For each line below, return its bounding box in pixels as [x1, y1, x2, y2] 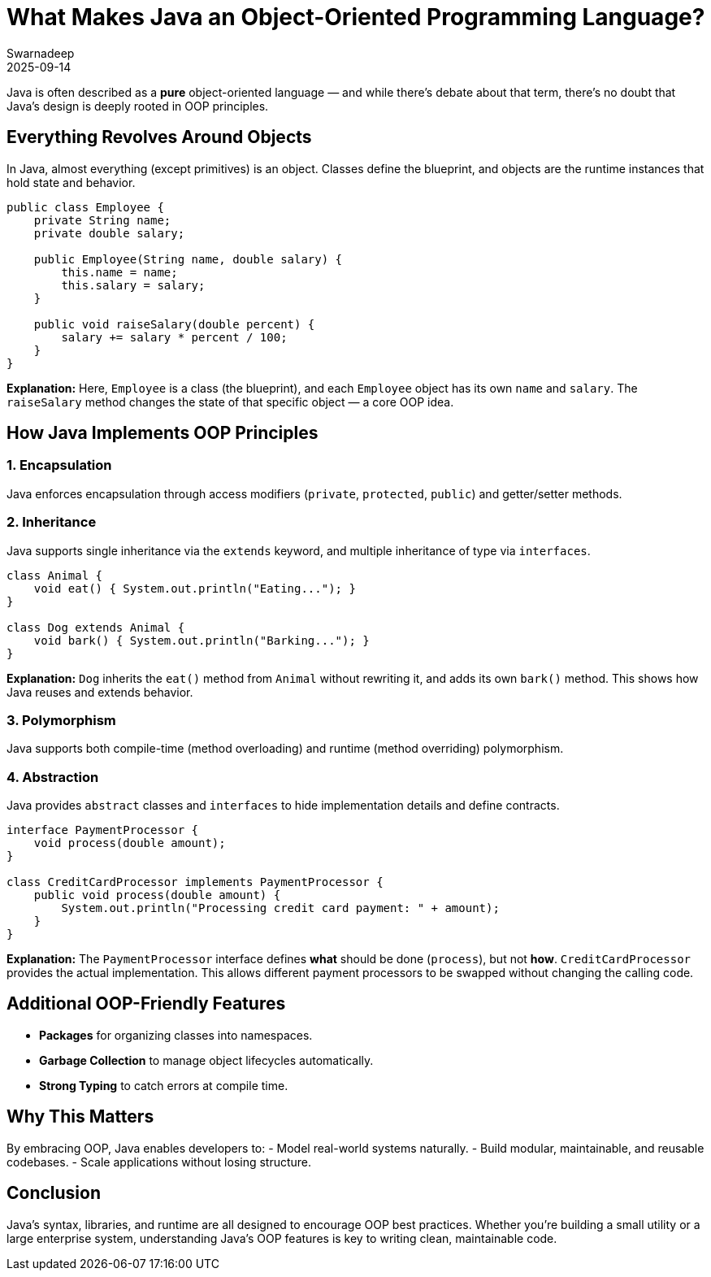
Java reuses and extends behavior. [7, 684, 193, 699]
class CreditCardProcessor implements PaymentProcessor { [7, 875, 384, 889]
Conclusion [7, 1183, 102, 1204]
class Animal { [7, 568, 103, 582]
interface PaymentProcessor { [7, 823, 199, 837]
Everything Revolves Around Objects [7, 127, 312, 148]
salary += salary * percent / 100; [61, 330, 288, 344]
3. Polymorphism [7, 711, 116, 728]
